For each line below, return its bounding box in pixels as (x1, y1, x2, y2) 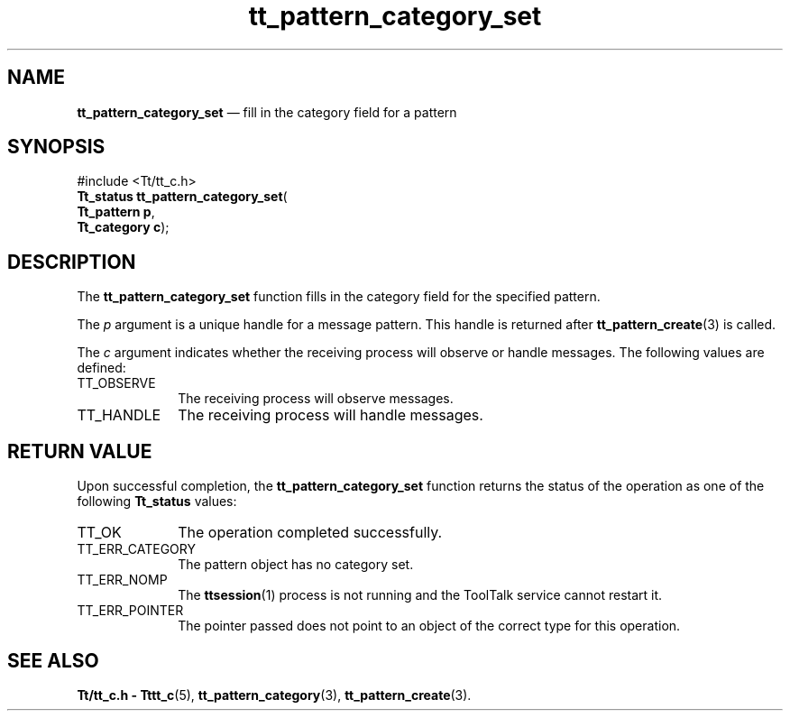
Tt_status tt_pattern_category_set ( (77, 189, 288, 205)
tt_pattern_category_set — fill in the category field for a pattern (77, 104, 457, 120)
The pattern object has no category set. (178, 557, 414, 573)
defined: (77, 360, 126, 376)
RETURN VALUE (7, 439, 152, 463)
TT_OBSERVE (77, 375, 156, 391)
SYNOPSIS (7, 135, 106, 159)
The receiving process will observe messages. (178, 391, 454, 407)
